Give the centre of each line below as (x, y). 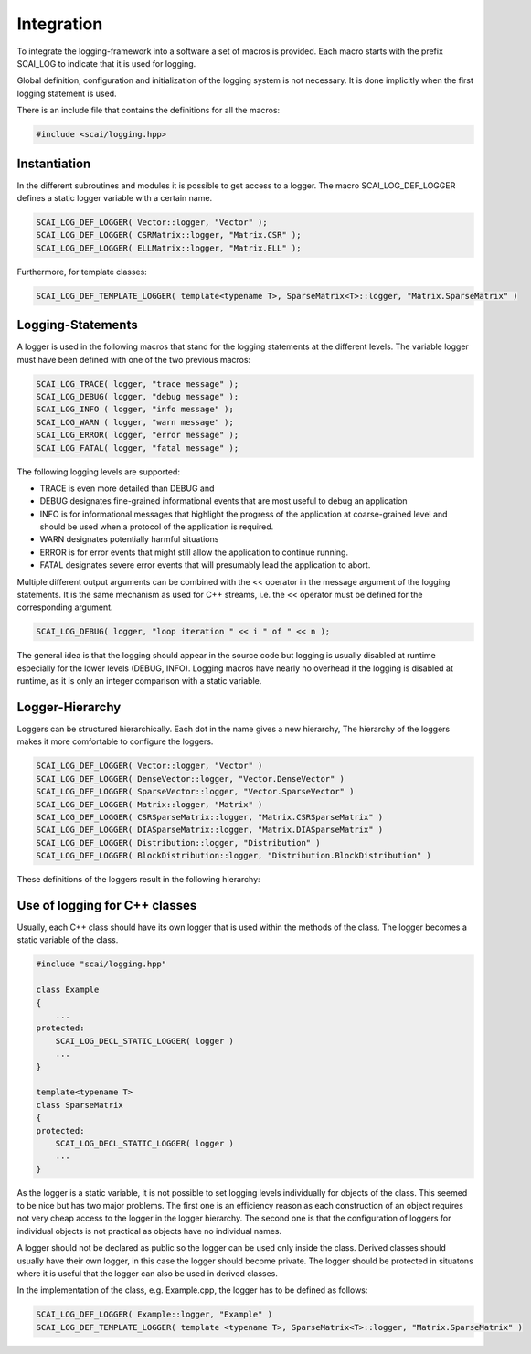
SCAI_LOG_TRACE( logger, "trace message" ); (138, 384)
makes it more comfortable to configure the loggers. (115, 741)
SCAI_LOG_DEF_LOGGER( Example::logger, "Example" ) (154, 1315)
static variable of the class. (68, 940)
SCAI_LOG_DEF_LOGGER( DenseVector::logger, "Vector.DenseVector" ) (191, 778)
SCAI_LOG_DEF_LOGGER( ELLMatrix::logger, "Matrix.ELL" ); (169, 248)
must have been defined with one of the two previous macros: (134, 359)
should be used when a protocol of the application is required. (157, 527)
